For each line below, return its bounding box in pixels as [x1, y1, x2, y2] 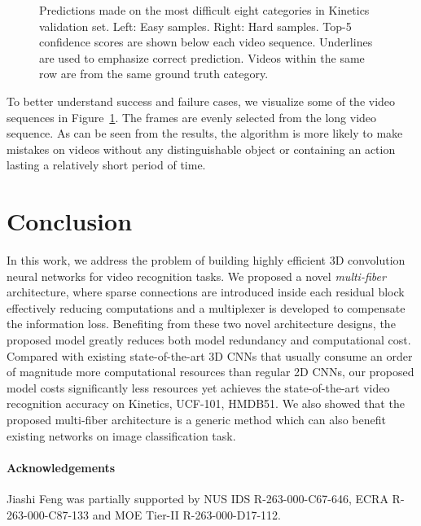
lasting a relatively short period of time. [7, 156, 206, 173]
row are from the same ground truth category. [39, 65, 269, 82]
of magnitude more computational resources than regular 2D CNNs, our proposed [7, 363, 414, 380]
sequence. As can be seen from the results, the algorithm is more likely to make [7, 125, 403, 142]
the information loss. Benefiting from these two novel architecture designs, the [7, 315, 396, 332]
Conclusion [7, 204, 133, 238]
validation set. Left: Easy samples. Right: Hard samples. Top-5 [39, 17, 352, 34]
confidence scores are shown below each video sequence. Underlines [39, 33, 373, 50]
